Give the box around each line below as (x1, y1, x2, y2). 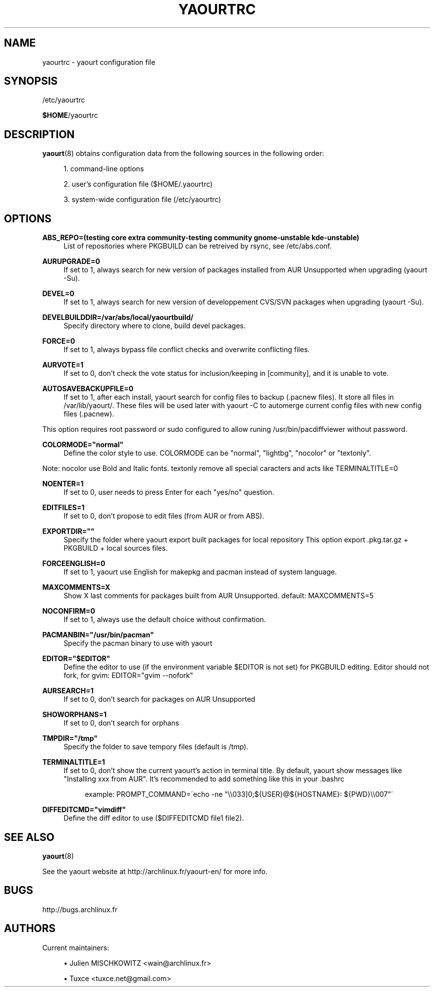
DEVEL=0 (42, 289, 74, 298)
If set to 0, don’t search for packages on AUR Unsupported (63, 695, 256, 704)
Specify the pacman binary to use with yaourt (63, 639, 213, 648)
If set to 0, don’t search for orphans (63, 719, 179, 728)
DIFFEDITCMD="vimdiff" (42, 805, 126, 814)
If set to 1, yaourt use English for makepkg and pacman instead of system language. (63, 568, 337, 576)
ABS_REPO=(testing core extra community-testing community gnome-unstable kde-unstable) (42, 233, 360, 242)
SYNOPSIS (4, 75, 58, 88)
